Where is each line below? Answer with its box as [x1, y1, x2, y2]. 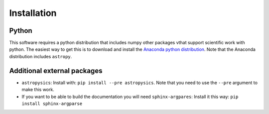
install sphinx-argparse [21, 101, 82, 107]
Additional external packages [9, 66, 103, 75]
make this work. [21, 87, 54, 93]
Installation [9, 7, 57, 18]
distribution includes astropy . [9, 53, 72, 59]
